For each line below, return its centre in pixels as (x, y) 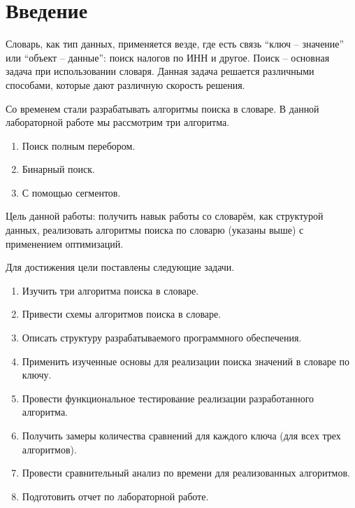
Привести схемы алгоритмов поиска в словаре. (122, 314)
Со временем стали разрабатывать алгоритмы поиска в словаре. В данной (162, 108)
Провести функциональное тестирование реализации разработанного (168, 398)
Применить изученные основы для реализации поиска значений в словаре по (186, 361)
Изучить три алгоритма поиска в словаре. (110, 290)
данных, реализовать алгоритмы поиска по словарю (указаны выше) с (155, 230)
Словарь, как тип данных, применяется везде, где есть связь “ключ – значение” (175, 44)
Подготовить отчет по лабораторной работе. (115, 496)
